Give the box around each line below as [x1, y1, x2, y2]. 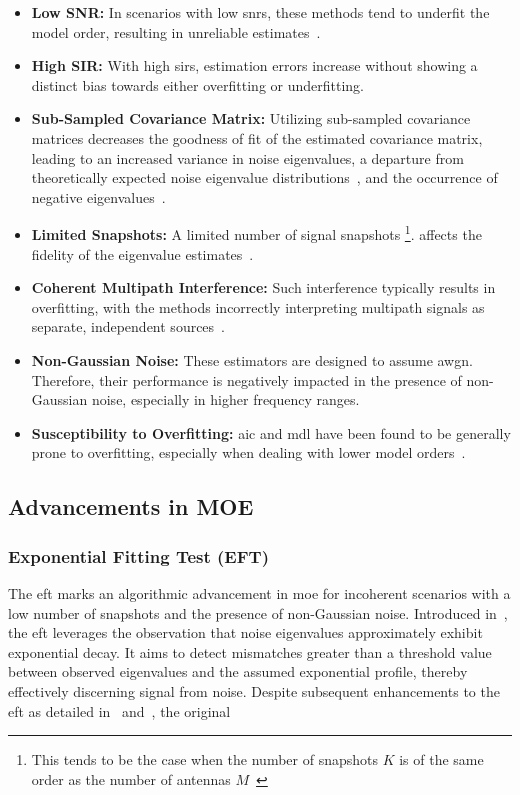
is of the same [399, 749, 484, 770]
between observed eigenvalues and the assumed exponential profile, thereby [8, 661, 468, 682]
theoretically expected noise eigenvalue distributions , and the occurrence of [31, 167, 498, 188]
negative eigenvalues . [31, 186, 166, 207]
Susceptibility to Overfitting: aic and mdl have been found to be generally [31, 422, 511, 443]
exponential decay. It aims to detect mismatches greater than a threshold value [8, 641, 492, 662]
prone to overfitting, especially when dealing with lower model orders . [31, 442, 466, 463]
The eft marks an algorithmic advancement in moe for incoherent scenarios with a [8, 582, 511, 603]
